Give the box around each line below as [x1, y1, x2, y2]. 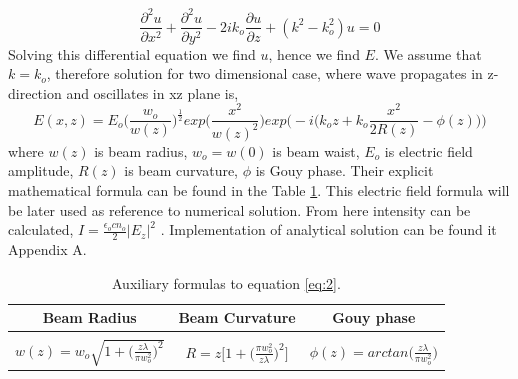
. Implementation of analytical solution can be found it [160, 219, 497, 240]
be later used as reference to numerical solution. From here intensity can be [8, 199, 471, 220]
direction [8, 82, 62, 103]
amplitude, [8, 160, 74, 181]
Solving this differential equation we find [8, 43, 256, 64]
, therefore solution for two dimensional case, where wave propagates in [46, 63, 483, 84]
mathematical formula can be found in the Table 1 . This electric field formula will [8, 180, 510, 201]
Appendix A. [8, 239, 87, 260]
